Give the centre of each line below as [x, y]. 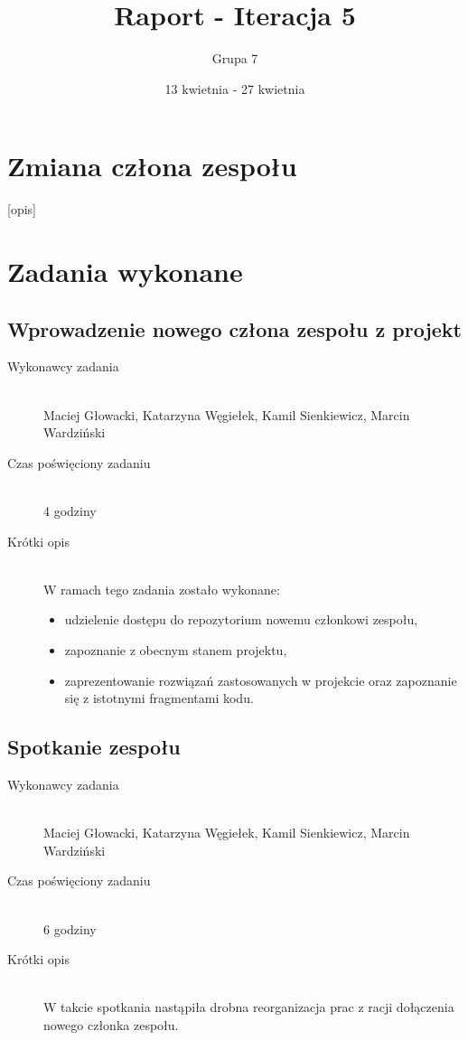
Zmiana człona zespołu [152, 166]
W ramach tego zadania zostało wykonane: [162, 589]
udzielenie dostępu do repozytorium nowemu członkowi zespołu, [241, 619]
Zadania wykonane [125, 272]
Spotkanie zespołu [94, 747]
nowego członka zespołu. [111, 1024]
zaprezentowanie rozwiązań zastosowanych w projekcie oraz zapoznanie [261, 680]
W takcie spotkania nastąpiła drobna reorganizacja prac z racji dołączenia [249, 1007]
